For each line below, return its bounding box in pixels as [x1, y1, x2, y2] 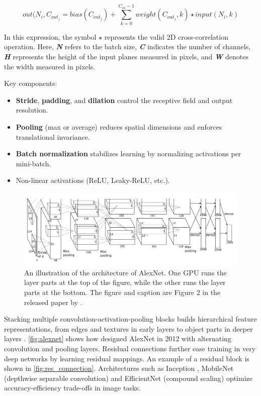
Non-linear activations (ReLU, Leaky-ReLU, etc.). [16, 175, 170, 185]
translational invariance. [16, 131, 90, 142]
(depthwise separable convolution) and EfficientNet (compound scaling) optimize [4, 372, 252, 383]
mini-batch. [16, 158, 51, 168]
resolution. [16, 105, 48, 115]
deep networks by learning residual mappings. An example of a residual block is [4, 353, 249, 363]
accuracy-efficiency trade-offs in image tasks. [4, 382, 141, 393]
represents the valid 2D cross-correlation [104, 31, 228, 42]
